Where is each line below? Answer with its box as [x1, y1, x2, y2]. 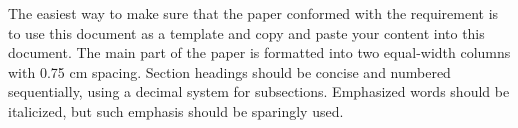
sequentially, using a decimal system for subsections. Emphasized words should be [8, 81, 510, 102]
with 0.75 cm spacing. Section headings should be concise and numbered [8, 61, 451, 82]
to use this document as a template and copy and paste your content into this [8, 22, 485, 43]
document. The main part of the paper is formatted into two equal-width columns [8, 42, 511, 63]
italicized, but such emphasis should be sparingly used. [8, 100, 344, 121]
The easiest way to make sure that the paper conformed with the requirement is [8, 3, 499, 23]
